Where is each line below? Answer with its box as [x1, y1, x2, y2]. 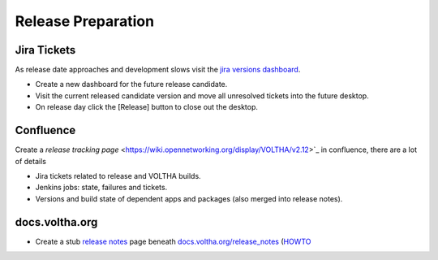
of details [15, 156, 46, 166]
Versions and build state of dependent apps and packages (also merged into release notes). [35, 193, 343, 203]
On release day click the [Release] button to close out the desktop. [35, 102, 259, 112]
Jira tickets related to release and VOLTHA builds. [35, 171, 202, 180]
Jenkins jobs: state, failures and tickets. [35, 183, 168, 193]
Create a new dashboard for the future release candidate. [35, 80, 228, 89]
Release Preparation [15, 12, 154, 30]
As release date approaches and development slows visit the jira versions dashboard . [15, 65, 301, 75]
